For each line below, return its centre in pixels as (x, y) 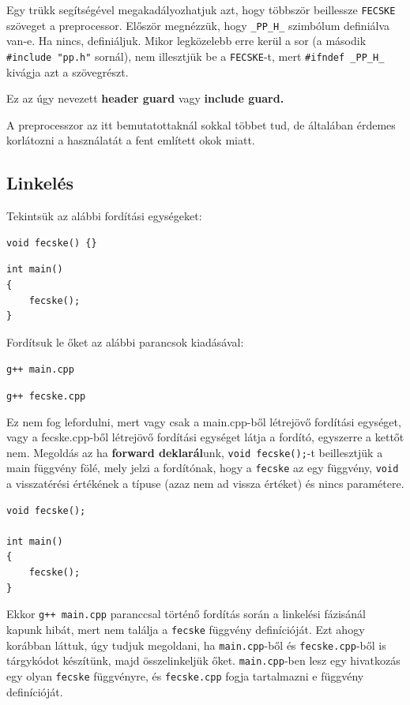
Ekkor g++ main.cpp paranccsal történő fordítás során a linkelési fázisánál (186, 614)
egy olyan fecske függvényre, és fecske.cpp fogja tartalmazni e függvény (185, 675)
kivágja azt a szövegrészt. (68, 71)
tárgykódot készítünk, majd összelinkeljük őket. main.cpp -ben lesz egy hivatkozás (203, 660)
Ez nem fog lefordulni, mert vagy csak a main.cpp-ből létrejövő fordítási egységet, (204, 421)
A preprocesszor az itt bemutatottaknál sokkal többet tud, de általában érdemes (201, 124)
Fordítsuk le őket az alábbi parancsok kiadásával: (125, 341)
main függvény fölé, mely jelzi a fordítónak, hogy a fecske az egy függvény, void (203, 468)
